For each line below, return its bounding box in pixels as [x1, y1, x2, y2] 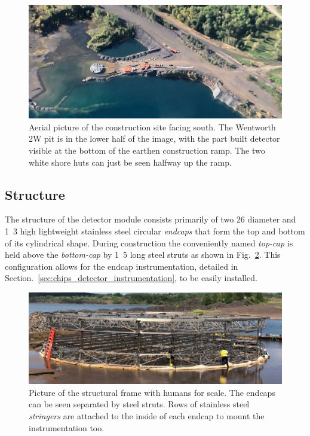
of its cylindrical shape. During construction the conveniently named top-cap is [5, 236, 293, 249]
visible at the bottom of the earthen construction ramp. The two [29, 144, 265, 157]
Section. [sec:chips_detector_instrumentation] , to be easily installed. [5, 272, 257, 284]
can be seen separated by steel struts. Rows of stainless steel [29, 398, 250, 410]
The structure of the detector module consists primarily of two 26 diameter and [5, 213, 296, 225]
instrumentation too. [29, 421, 105, 434]
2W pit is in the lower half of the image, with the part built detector [29, 132, 280, 145]
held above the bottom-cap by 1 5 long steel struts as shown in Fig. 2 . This [5, 248, 281, 261]
